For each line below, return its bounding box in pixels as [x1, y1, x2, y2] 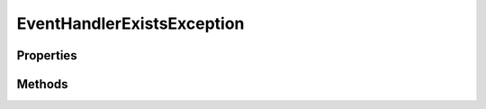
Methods [16, 77, 68, 92]
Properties [16, 48, 77, 63]
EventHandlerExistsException [16, 14, 245, 33]
